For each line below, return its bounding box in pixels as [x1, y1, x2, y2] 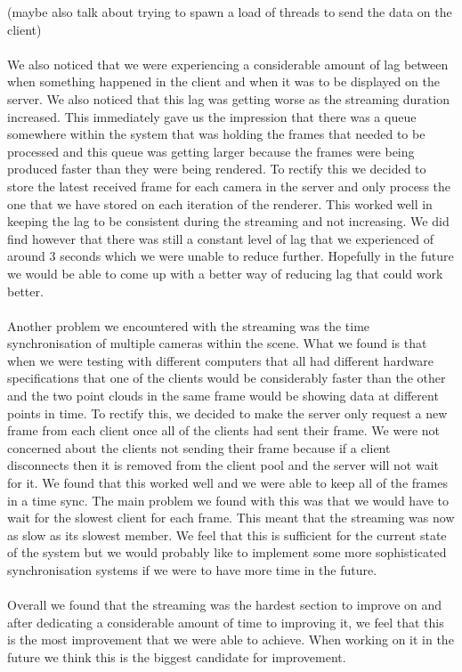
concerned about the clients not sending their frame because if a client [7, 438, 391, 457]
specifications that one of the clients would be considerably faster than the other [7, 368, 446, 387]
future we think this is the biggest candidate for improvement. [7, 647, 346, 666]
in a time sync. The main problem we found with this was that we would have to [7, 490, 450, 509]
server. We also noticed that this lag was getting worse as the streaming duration [7, 89, 450, 108]
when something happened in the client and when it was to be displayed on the [7, 72, 440, 91]
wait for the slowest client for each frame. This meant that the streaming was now [7, 508, 455, 527]
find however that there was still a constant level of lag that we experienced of [7, 229, 434, 247]
